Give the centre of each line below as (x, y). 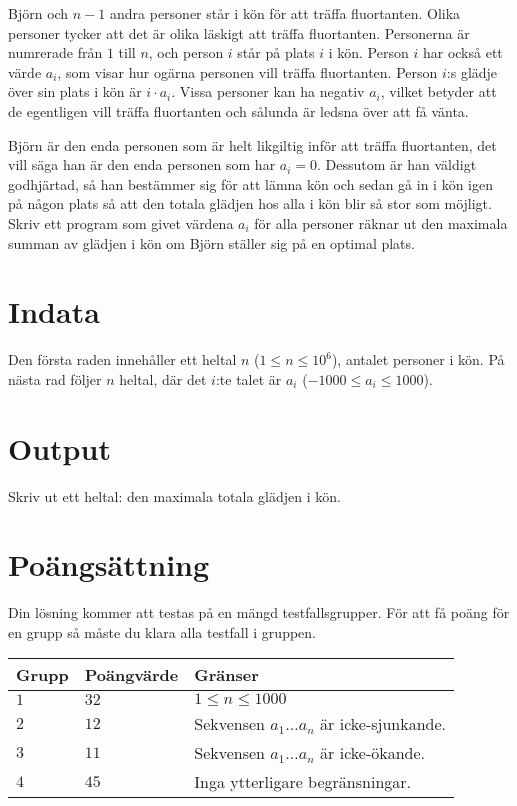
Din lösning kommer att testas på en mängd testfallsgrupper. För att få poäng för (259, 612)
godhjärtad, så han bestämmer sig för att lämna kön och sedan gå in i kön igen (250, 183)
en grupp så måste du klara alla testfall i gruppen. (162, 631)
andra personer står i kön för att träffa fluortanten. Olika (285, 13)
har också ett (462, 52)
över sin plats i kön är (75, 91)
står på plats (276, 52)
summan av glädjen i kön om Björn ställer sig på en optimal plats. (211, 242)
